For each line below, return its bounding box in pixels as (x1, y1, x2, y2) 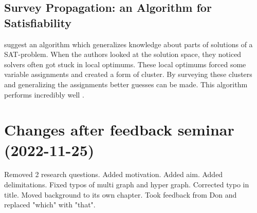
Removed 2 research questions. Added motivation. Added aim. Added (4, 169, 223, 180)
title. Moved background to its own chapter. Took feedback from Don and (4, 189, 237, 200)
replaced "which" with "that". (4, 199, 96, 210)
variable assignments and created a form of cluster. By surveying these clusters (4, 69, 252, 80)
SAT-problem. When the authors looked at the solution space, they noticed (4, 49, 242, 60)
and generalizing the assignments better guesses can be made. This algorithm (4, 79, 248, 89)
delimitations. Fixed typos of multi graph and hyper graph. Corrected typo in (4, 179, 249, 190)
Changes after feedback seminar (4, 119, 234, 140)
